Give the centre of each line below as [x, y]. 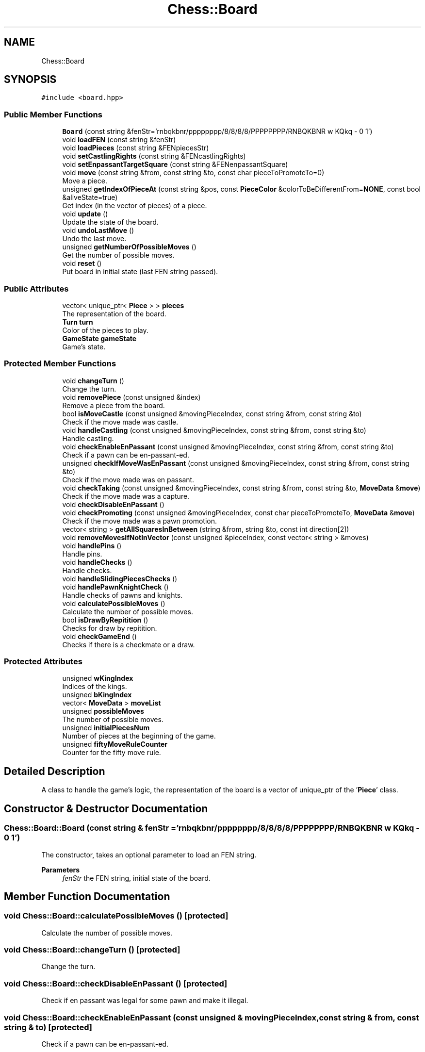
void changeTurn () [93, 380]
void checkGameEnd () [99, 636]
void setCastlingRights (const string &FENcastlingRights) [154, 156]
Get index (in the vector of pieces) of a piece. [135, 206]
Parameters [61, 870]
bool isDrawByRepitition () [105, 620]
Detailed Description [55, 771]
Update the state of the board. [110, 222]
